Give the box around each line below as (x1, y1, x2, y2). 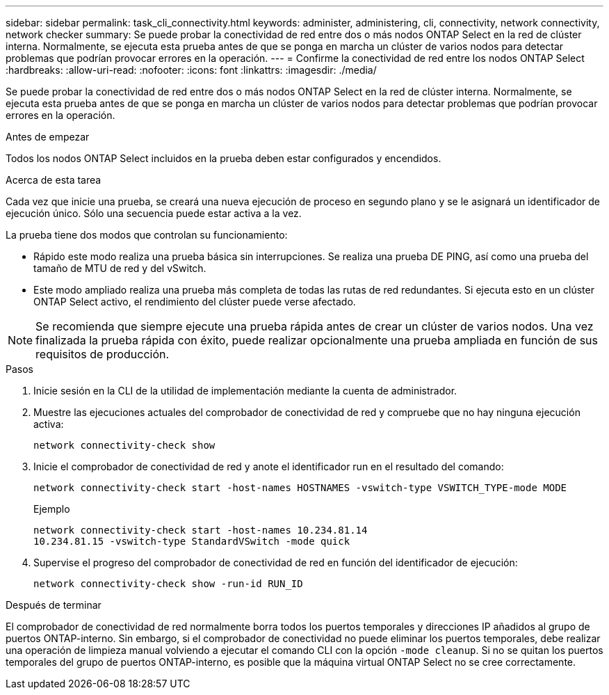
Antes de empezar (6, 131, 90, 143)
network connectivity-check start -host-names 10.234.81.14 (33, 525, 368, 536)
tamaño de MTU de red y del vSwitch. (33, 262, 206, 274)
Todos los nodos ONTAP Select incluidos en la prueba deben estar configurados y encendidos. (6, 152, 441, 164)
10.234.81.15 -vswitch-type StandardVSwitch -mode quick (33, 536, 350, 547)
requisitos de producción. (35, 347, 170, 361)
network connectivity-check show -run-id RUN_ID (33, 578, 303, 589)
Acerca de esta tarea (6, 174, 101, 186)
